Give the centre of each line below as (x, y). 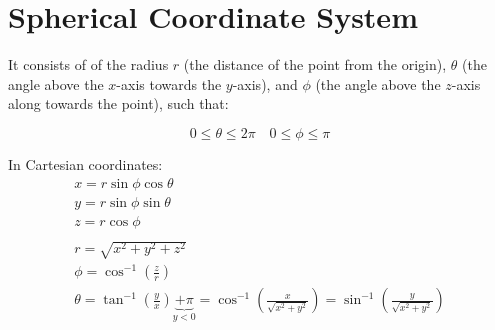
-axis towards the (169, 83)
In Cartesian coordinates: (85, 163)
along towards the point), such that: (118, 103)
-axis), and (265, 83)
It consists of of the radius (88, 64)
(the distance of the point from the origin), (315, 64)
